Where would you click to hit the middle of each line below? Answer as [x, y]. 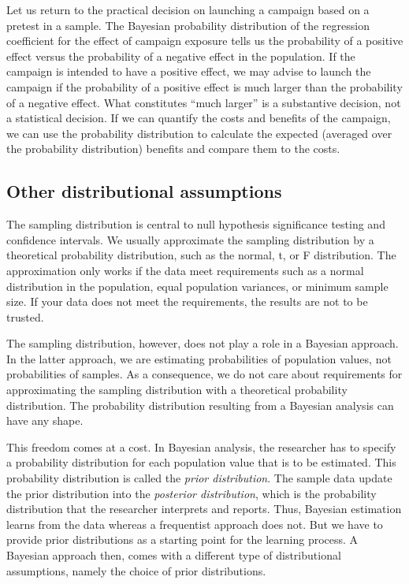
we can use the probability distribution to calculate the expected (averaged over [199, 133]
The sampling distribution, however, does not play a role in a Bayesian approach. [203, 343]
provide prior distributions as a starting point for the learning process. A [182, 539]
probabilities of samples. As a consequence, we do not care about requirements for [204, 374]
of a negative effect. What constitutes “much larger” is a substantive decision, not [204, 102]
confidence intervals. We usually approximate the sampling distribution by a [190, 239]
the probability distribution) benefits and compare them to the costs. [173, 149]
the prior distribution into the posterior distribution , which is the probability [191, 493]
